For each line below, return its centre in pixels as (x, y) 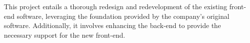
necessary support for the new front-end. (65, 35)
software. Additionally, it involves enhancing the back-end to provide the (113, 25)
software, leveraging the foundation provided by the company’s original (123, 16)
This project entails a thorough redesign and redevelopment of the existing (116, 6)
